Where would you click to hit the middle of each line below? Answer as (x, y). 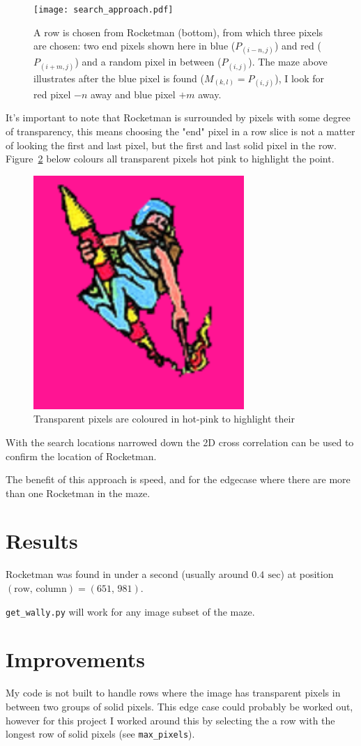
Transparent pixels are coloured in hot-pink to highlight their (164, 419)
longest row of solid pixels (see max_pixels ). (100, 734)
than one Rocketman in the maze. (78, 493)
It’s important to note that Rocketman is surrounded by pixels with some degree (178, 117)
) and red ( (298, 46)
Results (42, 541)
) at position (307, 574)
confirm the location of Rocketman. (81, 456)
